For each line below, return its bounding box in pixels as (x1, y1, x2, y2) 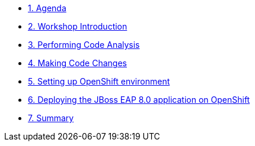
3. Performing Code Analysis (28, 40, 140, 50)
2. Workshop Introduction (28, 21, 128, 31)
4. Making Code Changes (28, 58, 127, 68)
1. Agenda (28, 3, 66, 13)
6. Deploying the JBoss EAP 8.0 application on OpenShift (28, 95, 250, 105)
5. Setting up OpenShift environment (28, 76, 170, 86)
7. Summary (28, 113, 74, 123)
